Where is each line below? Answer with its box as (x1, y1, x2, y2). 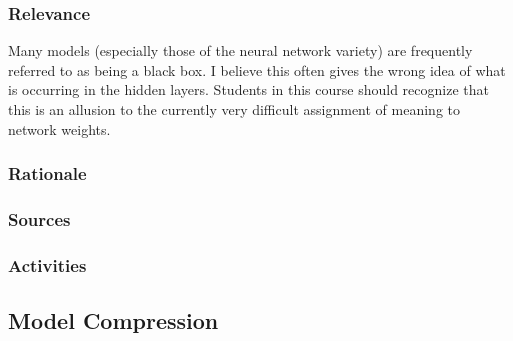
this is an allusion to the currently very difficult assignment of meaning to (8, 99, 461, 119)
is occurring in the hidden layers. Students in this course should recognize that (8, 79, 489, 100)
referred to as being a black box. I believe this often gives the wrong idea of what (8, 59, 506, 80)
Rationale (8, 161, 87, 186)
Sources (8, 206, 71, 231)
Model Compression (8, 305, 219, 336)
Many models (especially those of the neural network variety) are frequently (8, 40, 473, 61)
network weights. (8, 118, 111, 139)
